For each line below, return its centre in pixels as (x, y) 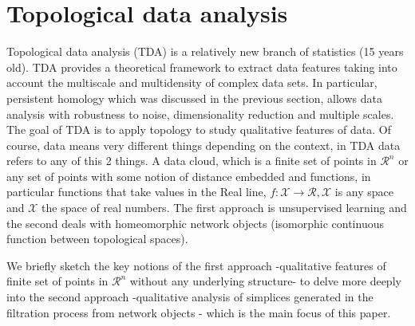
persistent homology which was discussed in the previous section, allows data (194, 98)
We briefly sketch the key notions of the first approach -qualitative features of (196, 265)
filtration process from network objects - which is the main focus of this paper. (199, 312)
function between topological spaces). (97, 239)
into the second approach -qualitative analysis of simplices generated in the (190, 297)
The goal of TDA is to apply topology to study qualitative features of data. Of (199, 130)
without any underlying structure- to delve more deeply (265, 281)
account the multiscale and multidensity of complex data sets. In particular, (192, 82)
